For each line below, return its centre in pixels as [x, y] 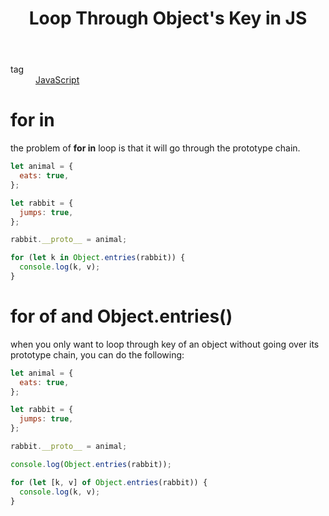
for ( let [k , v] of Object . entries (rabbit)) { [109, 482]
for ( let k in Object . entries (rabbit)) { [98, 258]
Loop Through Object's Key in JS [168, 18]
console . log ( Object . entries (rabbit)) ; [91, 464]
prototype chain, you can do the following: [97, 354]
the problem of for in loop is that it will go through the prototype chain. [155, 148]
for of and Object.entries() [121, 316]
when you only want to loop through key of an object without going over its [165, 344]
